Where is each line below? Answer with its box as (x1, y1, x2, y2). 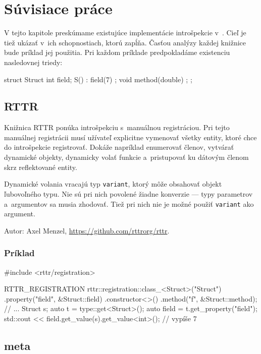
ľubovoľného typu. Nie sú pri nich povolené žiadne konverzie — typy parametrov (4, 188, 253, 199)
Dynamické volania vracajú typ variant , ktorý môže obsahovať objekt (4, 179, 222, 189)
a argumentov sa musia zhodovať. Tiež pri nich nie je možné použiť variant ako (4, 198, 254, 209)
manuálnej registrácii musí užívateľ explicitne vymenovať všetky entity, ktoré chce (4, 132, 257, 142)
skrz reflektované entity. (4, 161, 77, 172)
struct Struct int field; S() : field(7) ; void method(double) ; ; (4, 74, 192, 84)
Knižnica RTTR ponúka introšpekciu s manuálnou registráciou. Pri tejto (4, 122, 230, 133)
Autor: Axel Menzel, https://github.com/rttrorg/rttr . (4, 225, 170, 235)
